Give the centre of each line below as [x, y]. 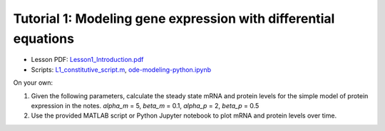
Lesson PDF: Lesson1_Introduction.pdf [87, 60]
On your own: [33, 83]
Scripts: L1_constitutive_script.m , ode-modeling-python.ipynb [121, 69]
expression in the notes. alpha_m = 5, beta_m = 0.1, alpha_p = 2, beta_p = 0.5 [145, 105]
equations [44, 38]
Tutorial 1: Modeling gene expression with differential [174, 19]
